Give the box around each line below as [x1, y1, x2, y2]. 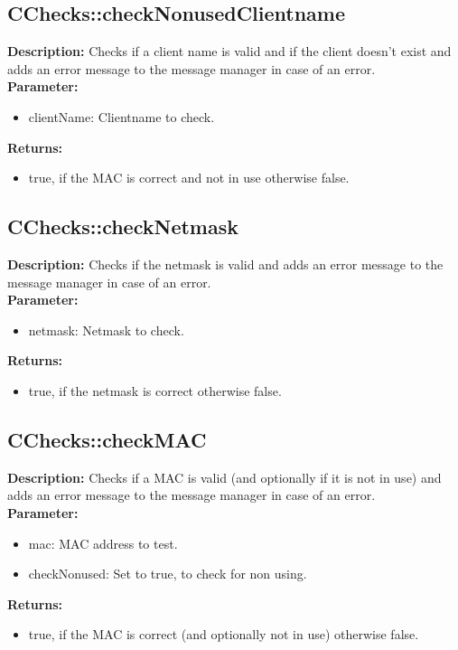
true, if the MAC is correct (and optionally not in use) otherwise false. [28, 625, 419, 644]
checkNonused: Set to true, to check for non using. [28, 564, 307, 583]
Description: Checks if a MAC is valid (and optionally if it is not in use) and [7, 467, 442, 486]
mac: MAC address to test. [28, 533, 178, 552]
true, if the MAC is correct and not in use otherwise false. [28, 168, 350, 187]
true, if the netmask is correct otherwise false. [28, 381, 282, 400]
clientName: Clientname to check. [28, 107, 215, 126]
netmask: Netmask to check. [28, 320, 184, 339]
